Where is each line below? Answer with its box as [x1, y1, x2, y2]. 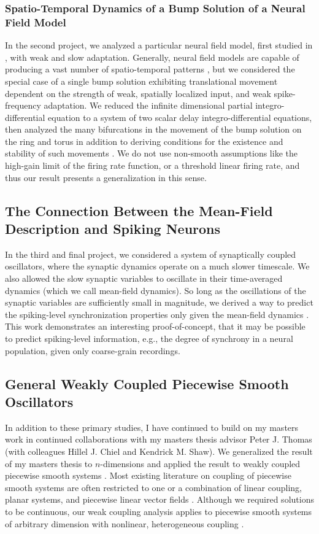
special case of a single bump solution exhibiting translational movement [5, 74, 278, 87]
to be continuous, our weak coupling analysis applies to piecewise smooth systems [5, 505, 312, 517]
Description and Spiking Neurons [5, 219, 221, 238]
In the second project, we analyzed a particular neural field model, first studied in [5, 39, 313, 52]
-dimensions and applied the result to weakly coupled [100, 457, 301, 470]
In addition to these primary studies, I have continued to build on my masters [5, 420, 299, 433]
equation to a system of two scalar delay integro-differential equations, [48, 110, 312, 123]
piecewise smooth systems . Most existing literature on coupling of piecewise [5, 469, 291, 482]
